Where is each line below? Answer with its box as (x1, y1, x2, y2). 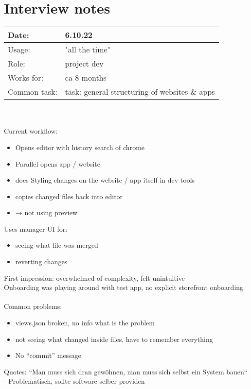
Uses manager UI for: (4, 223, 68, 234)
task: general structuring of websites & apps (65, 86, 215, 98)
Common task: (8, 86, 57, 98)
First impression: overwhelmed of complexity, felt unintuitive (4, 272, 185, 283)
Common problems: (4, 301, 62, 311)
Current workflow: (4, 126, 58, 136)
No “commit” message (15, 350, 81, 360)
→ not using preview (15, 207, 78, 218)
